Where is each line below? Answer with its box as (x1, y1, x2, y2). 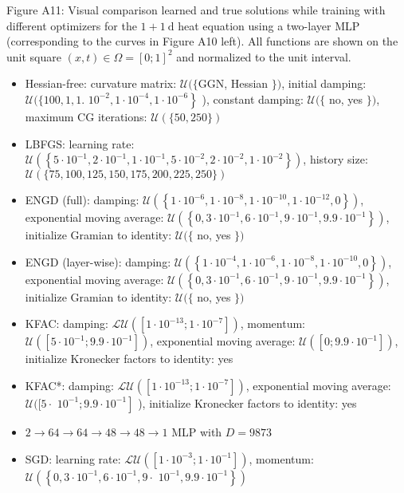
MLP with (171, 423, 222, 440)
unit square (6, 48, 61, 65)
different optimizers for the (6, 17, 137, 34)
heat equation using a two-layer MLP (178, 17, 360, 34)
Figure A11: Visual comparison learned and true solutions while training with (6, 2, 386, 18)
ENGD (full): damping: (25, 191, 139, 208)
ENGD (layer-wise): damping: (25, 253, 171, 270)
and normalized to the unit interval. (176, 48, 351, 65)
